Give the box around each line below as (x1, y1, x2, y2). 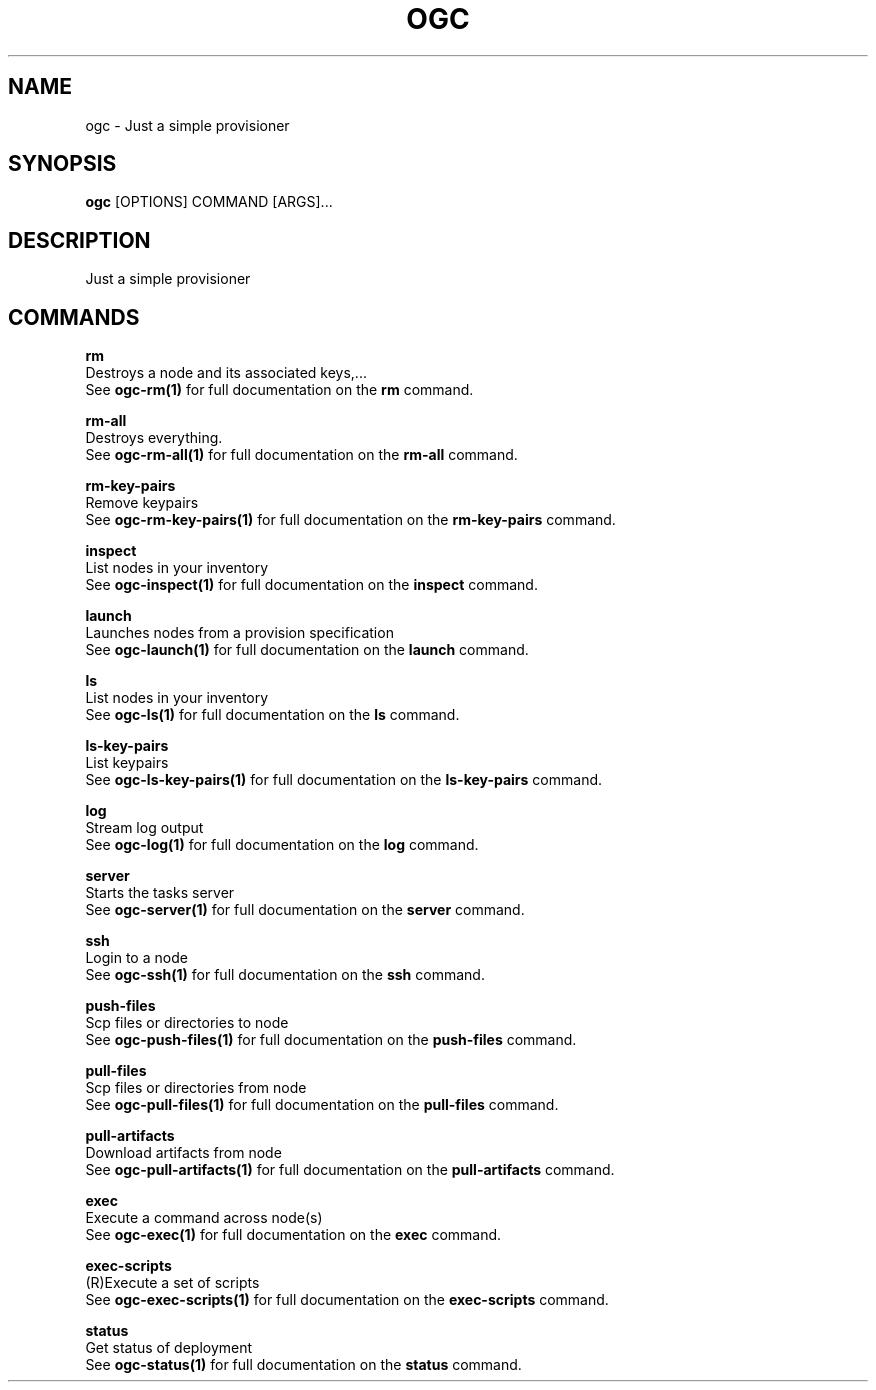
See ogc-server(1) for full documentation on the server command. (85, 901, 525, 919)
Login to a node (85, 949, 188, 967)
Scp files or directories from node (85, 1079, 307, 1097)
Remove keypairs (85, 494, 199, 512)
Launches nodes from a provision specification (85, 624, 394, 642)
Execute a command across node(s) (85, 1209, 323, 1227)
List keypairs (85, 754, 169, 772)
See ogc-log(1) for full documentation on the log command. (85, 836, 479, 854)
